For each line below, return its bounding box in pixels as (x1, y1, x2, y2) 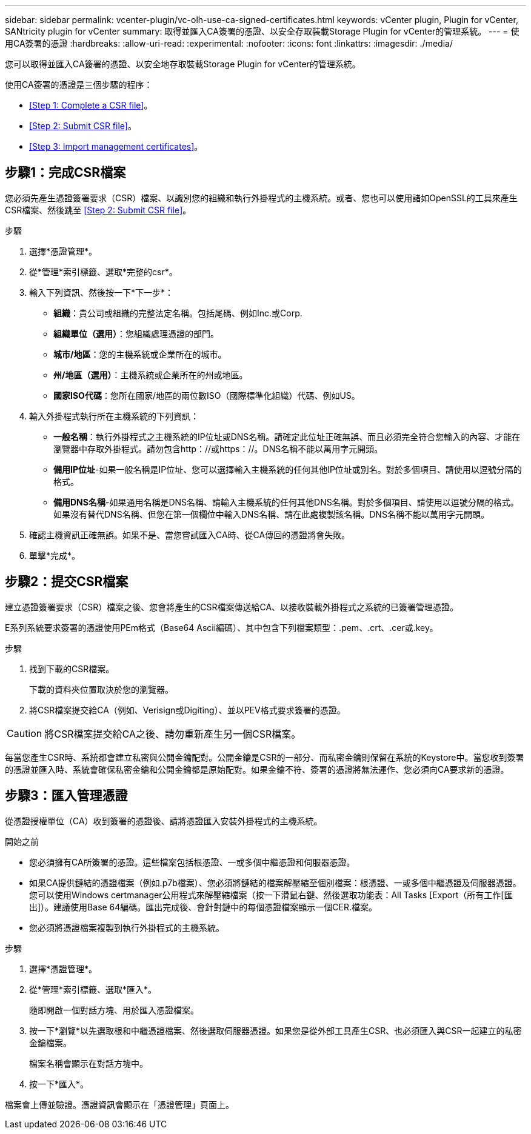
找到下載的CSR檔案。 (29, 663, 115, 674)
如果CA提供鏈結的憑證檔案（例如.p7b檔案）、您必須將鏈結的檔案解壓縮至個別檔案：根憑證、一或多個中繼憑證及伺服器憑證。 (29, 877, 521, 888)
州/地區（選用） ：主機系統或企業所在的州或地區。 (53, 369, 248, 380)
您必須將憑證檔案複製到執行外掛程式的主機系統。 (29, 922, 224, 933)
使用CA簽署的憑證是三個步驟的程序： (5, 79, 153, 90)
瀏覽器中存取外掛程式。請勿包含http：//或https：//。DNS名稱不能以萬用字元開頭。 (53, 443, 383, 454)
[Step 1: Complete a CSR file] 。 (29, 100, 153, 110)
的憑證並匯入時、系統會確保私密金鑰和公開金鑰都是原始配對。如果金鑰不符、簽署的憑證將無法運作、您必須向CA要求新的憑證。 (5, 764, 509, 775)
